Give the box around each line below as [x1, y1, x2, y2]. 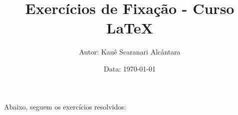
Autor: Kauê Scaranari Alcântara [79, 46, 181, 57]
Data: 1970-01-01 [103, 63, 156, 73]
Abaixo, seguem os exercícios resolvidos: [4, 101, 126, 111]
